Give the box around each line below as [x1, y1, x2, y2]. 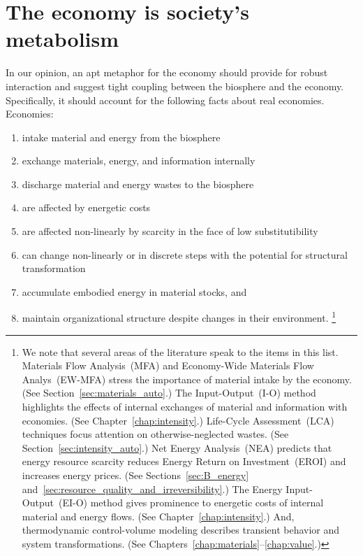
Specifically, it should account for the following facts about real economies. [6, 92, 325, 107]
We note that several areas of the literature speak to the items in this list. [22, 344, 339, 359]
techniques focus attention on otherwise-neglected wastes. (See [22, 427, 289, 441]
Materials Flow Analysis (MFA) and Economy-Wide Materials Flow [22, 358, 314, 373]
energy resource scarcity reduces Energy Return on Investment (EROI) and [22, 454, 346, 469]
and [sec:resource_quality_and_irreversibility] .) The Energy [22, 481, 283, 496]
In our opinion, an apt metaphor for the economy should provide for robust [6, 65, 328, 80]
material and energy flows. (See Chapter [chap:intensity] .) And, [22, 508, 295, 523]
